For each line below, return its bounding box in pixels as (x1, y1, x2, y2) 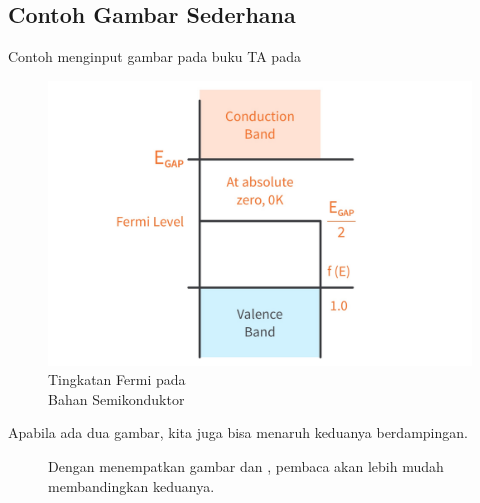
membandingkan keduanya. (48, 475, 215, 496)
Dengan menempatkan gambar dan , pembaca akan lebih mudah (48, 456, 444, 477)
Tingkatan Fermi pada (48, 369, 186, 390)
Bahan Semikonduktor (48, 388, 185, 409)
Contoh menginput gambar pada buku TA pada (8, 46, 301, 67)
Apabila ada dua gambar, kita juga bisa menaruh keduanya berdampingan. (8, 422, 468, 443)
